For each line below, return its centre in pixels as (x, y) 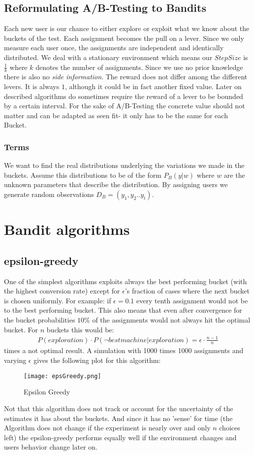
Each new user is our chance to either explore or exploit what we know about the (127, 28)
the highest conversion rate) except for (62, 291)
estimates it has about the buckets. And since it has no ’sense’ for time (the (118, 418)
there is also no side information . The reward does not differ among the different (126, 77)
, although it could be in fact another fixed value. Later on (153, 86)
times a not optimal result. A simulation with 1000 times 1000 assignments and (124, 350)
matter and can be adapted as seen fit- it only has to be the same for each (116, 115)
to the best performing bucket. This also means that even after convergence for (123, 310)
